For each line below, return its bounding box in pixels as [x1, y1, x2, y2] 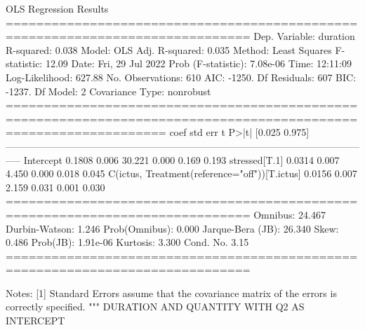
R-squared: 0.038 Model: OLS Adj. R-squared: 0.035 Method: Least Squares [6, 42, 332, 57]
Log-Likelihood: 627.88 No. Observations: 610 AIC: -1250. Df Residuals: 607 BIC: [6, 69, 357, 84]
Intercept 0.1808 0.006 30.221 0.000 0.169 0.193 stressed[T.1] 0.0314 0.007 [23, 152, 340, 167]
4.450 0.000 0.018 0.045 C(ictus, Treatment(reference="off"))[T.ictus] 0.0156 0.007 [6, 166, 357, 181]
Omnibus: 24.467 [253, 207, 326, 221]
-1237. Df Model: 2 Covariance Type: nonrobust [6, 83, 211, 98]
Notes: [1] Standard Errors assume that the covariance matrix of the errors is [6, 285, 337, 300]
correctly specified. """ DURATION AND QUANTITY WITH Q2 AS [6, 299, 305, 314]
